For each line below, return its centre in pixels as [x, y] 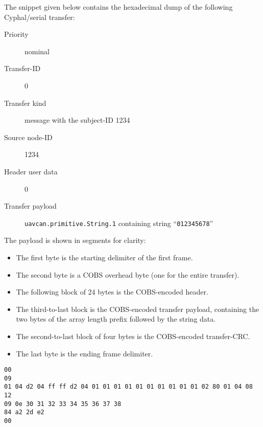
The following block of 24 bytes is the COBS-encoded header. [112, 292]
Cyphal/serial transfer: [40, 17]
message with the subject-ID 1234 [77, 120]
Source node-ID [28, 137]
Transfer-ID [22, 68]
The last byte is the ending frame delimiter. [85, 353]
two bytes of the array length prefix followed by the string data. [116, 319]
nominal [37, 51]
